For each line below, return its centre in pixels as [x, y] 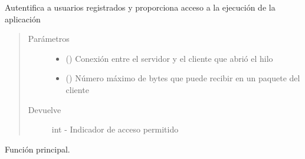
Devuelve [45, 109]
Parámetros [49, 39]
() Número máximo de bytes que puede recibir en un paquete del [183, 78]
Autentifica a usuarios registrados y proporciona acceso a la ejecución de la [140, 7]
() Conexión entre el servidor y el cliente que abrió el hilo [169, 58]
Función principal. [37, 149]
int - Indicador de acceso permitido [115, 129]
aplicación [23, 19]
